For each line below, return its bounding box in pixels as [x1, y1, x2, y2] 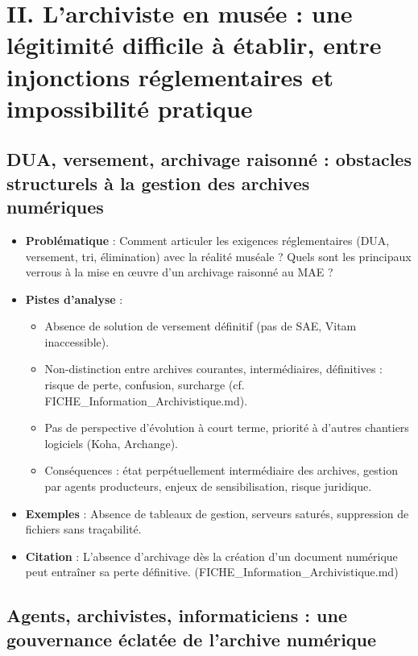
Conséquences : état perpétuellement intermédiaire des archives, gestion [44, 462, 398, 479]
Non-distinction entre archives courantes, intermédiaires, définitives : [44, 360, 383, 377]
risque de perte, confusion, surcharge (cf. [44, 376, 245, 393]
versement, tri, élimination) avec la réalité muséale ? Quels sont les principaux [25, 247, 412, 264]
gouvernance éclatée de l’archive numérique [6, 626, 377, 651]
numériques [6, 194, 104, 219]
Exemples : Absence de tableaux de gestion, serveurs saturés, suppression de [25, 504, 409, 521]
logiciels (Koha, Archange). [44, 434, 178, 451]
